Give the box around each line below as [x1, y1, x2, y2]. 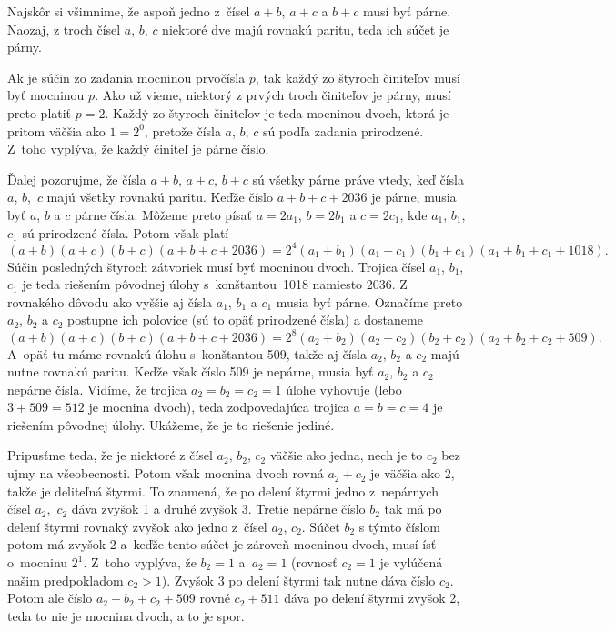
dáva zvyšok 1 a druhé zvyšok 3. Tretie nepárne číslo [71, 499, 366, 518]
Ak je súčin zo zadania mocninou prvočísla [7, 67, 246, 86]
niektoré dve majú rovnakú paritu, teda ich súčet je [162, 19, 449, 38]
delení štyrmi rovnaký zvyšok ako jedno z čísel [7, 516, 267, 536]
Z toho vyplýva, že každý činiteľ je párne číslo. [7, 139, 269, 158]
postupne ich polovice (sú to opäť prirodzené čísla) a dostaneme [67, 310, 423, 329]
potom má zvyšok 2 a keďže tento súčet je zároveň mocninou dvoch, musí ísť [7, 535, 437, 554]
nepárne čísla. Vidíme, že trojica [7, 379, 187, 398]
